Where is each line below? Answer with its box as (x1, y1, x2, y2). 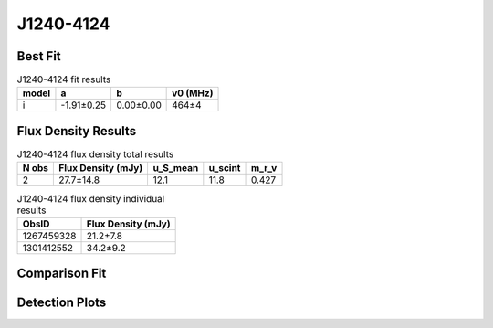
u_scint (208, 162, 241, 175)
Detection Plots (16, 295, 107, 311)
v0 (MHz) (172, 87, 214, 100)
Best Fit (16, 48, 61, 64)
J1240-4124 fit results (16, 73, 111, 86)
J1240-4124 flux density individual (16, 192, 165, 205)
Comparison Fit (16, 266, 107, 281)
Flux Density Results (16, 123, 137, 139)
